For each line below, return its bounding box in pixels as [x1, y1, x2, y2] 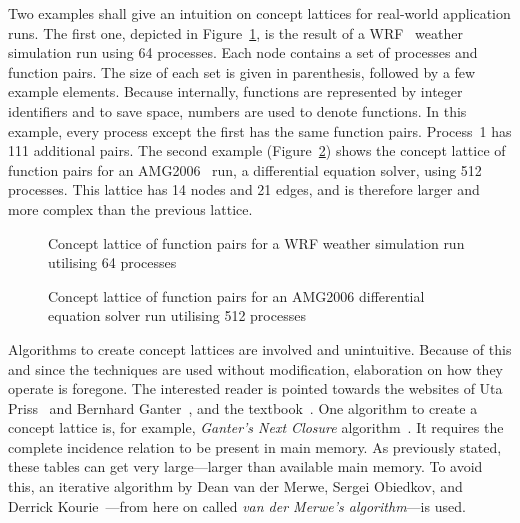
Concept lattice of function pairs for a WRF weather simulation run [48, 232, 465, 253]
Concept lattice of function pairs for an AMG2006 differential [48, 285, 425, 306]
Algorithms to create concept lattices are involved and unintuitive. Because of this [8, 338, 512, 359]
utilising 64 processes [48, 252, 177, 273]
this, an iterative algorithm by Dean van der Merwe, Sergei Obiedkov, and [8, 476, 463, 497]
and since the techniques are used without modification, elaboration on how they [8, 358, 503, 379]
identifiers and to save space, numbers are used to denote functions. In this [8, 100, 467, 121]
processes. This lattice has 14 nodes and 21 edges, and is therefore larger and [8, 179, 480, 200]
